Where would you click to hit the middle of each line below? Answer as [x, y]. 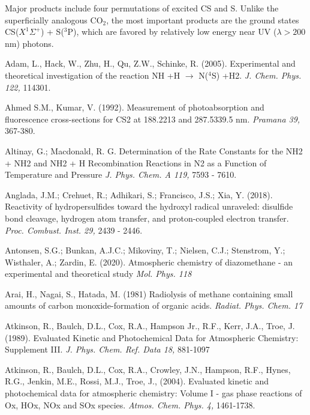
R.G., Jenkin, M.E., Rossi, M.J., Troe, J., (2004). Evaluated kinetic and [137, 381]
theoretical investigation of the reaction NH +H [93, 75]
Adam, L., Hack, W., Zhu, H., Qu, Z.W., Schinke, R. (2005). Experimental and [150, 63]
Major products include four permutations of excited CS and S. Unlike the [142, 8]
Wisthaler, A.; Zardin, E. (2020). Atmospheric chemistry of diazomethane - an [149, 262]
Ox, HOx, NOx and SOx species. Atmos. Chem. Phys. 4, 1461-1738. [130, 404]
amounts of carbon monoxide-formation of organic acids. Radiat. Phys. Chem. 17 [154, 305]
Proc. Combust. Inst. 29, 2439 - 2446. [74, 230]
